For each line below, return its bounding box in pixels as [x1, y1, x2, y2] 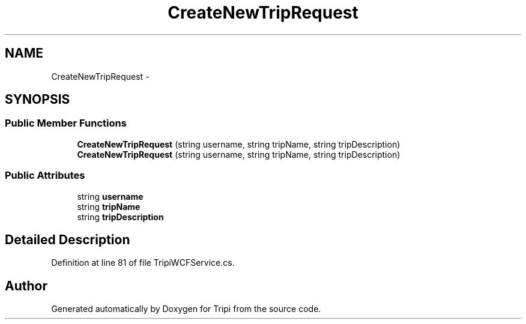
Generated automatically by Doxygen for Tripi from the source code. [51, 304, 321, 314]
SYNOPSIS [5, 92, 70, 107]
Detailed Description [5, 232, 130, 247]
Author [5, 278, 47, 293]
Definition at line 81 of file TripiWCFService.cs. [51, 257, 235, 268]
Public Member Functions [5, 117, 127, 130]
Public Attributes [5, 169, 85, 182]
